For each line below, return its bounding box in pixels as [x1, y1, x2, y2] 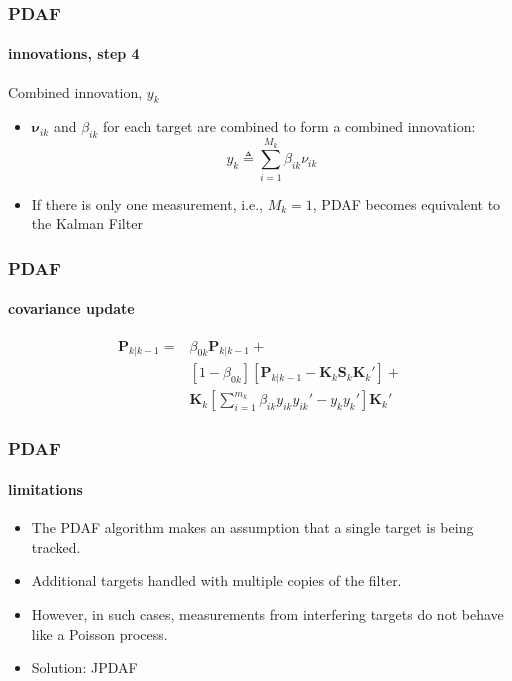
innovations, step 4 [8, 43, 140, 64]
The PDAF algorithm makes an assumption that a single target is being [31, 517, 474, 538]
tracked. [31, 536, 81, 557]
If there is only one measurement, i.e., [31, 193, 264, 214]
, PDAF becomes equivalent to [312, 193, 501, 214]
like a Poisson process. [31, 623, 168, 644]
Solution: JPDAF [31, 657, 138, 678]
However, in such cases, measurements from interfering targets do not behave [31, 603, 504, 624]
